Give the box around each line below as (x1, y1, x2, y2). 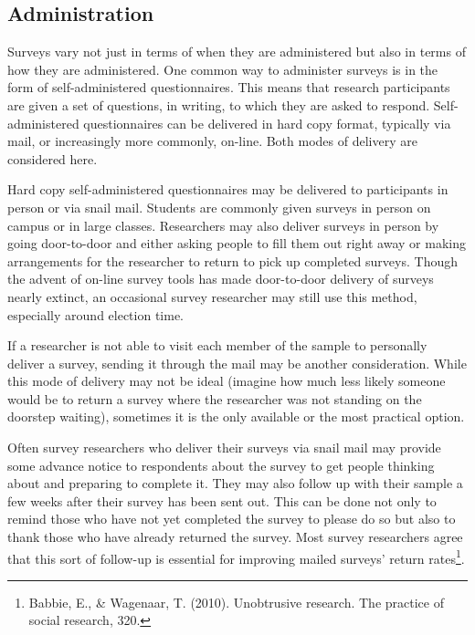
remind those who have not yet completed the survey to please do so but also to (7, 509, 456, 528)
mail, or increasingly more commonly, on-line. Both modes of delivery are (7, 131, 417, 151)
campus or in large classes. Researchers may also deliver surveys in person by (7, 215, 439, 234)
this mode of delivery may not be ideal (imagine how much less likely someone (7, 371, 446, 390)
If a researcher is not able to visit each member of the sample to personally (7, 336, 427, 355)
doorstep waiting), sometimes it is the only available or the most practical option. (7, 407, 465, 426)
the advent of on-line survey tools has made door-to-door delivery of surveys (7, 269, 434, 288)
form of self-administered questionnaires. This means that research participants (7, 78, 450, 97)
